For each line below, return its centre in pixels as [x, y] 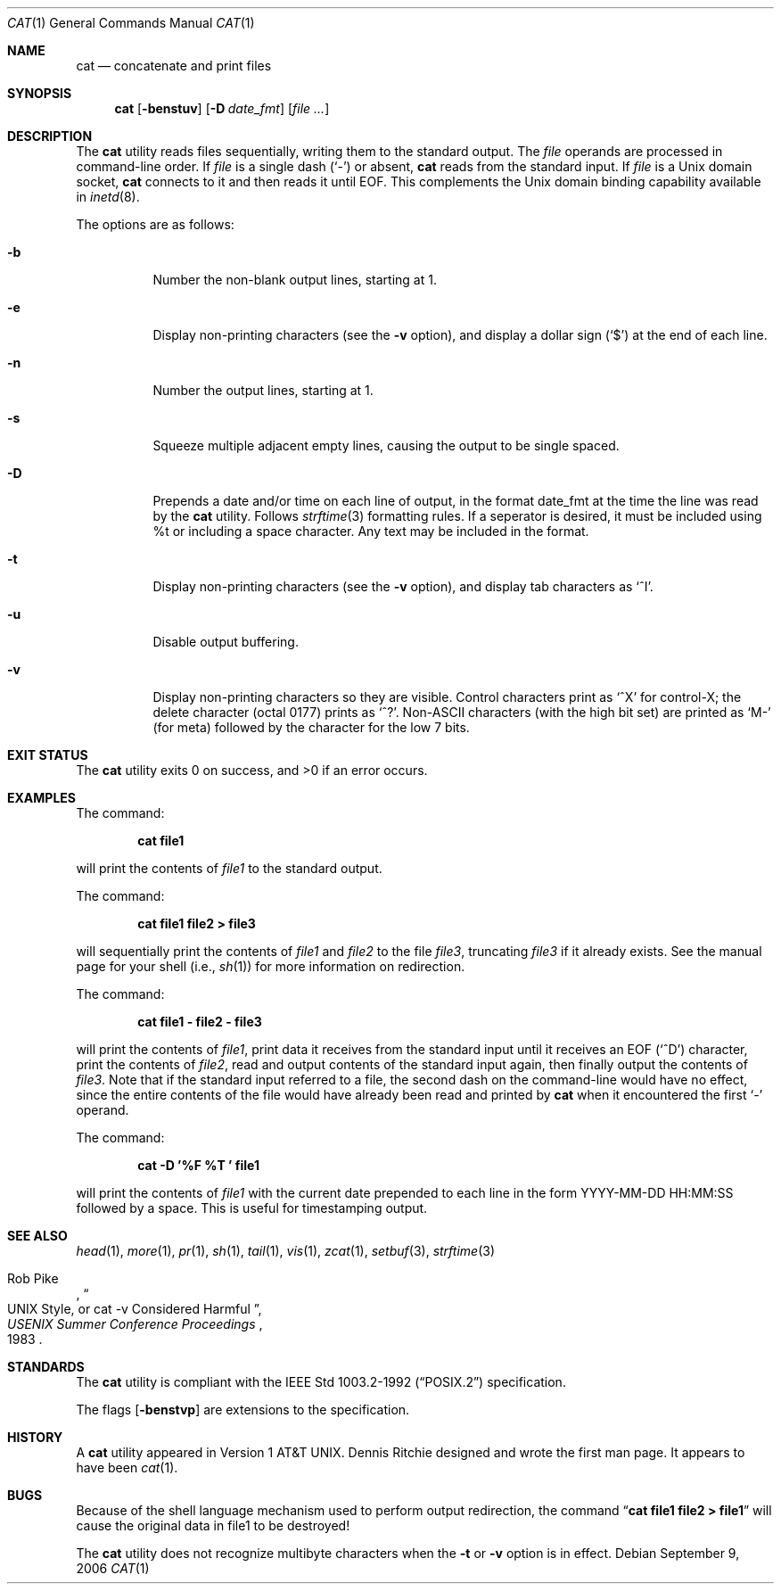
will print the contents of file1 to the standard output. [229, 868]
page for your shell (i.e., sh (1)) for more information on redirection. [271, 966]
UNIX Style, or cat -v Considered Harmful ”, [135, 1309]
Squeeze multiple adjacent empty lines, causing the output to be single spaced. [386, 445]
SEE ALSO [37, 1236]
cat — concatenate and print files [174, 66]
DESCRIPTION [50, 136]
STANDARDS [46, 1367]
